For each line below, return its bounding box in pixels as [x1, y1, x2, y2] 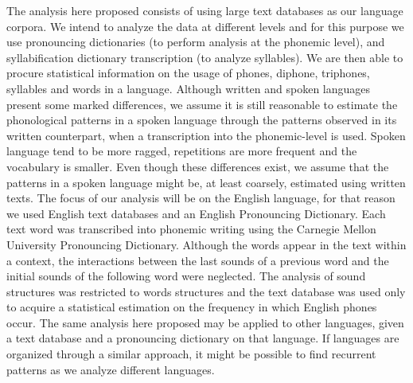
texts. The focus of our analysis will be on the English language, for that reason [6, 190, 395, 206]
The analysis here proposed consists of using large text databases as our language [6, 2, 403, 18]
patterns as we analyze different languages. [6, 361, 215, 377]
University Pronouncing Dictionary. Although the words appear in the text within [6, 236, 407, 252]
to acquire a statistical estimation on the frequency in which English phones [6, 299, 377, 315]
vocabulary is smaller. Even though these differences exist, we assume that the [6, 158, 389, 174]
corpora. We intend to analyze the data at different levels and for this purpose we [6, 18, 404, 34]
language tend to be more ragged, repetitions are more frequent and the [6, 143, 357, 159]
